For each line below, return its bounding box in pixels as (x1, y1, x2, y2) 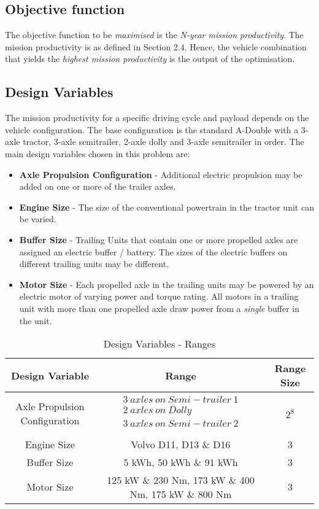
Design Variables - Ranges (103, 336, 216, 351)
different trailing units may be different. (19, 257, 169, 270)
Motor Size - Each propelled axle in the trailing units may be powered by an (19, 278, 314, 290)
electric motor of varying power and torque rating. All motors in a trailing (19, 290, 299, 303)
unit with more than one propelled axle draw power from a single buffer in (19, 301, 299, 314)
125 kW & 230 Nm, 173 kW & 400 (107, 472, 255, 487)
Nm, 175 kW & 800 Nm (129, 486, 232, 501)
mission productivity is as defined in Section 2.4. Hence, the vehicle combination (5, 40, 307, 53)
